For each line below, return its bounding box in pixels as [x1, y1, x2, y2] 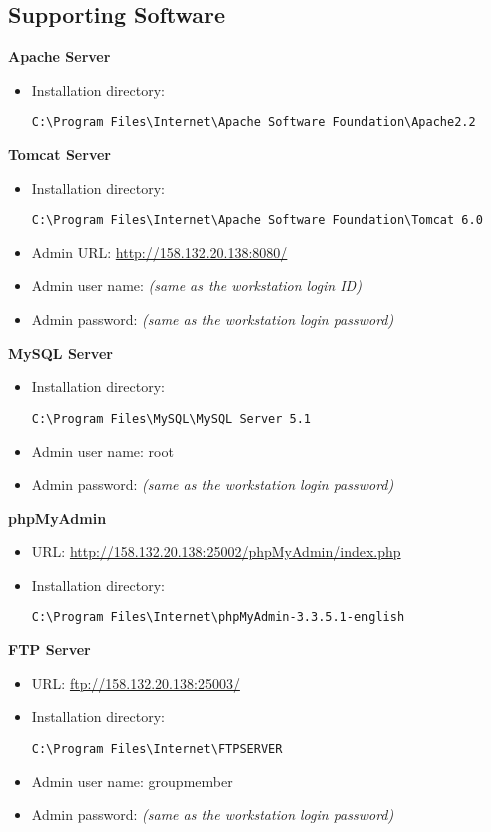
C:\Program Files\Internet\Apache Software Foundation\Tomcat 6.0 [31, 213, 483, 228]
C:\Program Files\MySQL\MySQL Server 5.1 [31, 411, 311, 426]
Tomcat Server [8, 144, 111, 165]
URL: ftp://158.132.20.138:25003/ [31, 672, 240, 693]
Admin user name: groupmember [31, 770, 233, 791]
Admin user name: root [31, 440, 174, 461]
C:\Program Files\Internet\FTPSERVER [31, 741, 283, 756]
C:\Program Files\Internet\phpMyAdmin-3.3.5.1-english [31, 610, 405, 625]
